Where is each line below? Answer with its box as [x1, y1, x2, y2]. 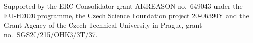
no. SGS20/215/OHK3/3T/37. [4, 29, 98, 39]
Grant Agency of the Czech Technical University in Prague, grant [4, 20, 202, 30]
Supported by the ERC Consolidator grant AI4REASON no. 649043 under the [4, 1, 243, 11]
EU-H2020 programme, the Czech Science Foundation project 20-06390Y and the [4, 10, 249, 20]
